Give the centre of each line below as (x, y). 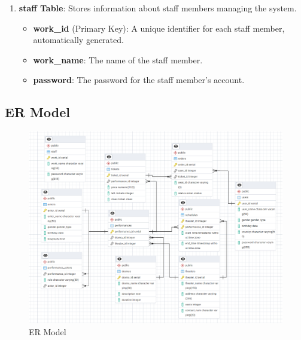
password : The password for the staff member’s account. (139, 80)
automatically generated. (78, 40)
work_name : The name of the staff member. (118, 59)
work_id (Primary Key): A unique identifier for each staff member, (159, 28)
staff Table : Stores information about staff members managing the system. (158, 8)
